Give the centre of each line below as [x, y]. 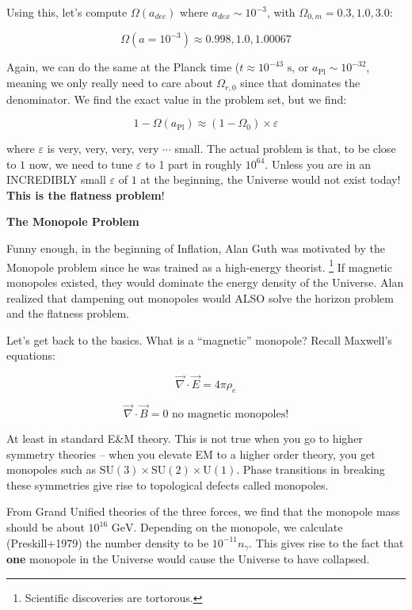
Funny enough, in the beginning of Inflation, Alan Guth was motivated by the [196, 248]
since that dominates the [300, 83]
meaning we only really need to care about [110, 83]
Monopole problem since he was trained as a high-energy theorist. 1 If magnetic [199, 265]
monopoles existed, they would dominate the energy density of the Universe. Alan [205, 282]
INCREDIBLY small [56, 179]
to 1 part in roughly [194, 164]
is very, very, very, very [103, 149]
